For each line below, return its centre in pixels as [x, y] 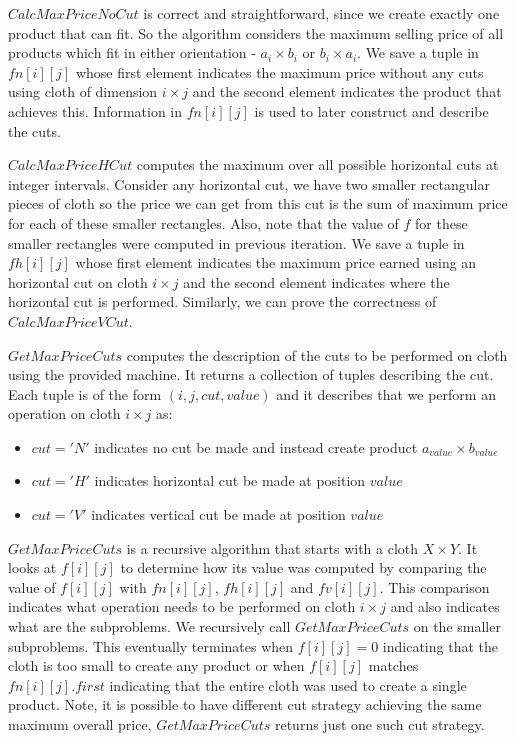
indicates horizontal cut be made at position [230, 480]
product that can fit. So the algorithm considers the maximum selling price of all [256, 32]
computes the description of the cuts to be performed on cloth [317, 354]
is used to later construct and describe [371, 110]
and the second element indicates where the [316, 281]
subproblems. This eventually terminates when [151, 645]
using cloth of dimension [83, 91]
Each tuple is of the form [85, 393]
